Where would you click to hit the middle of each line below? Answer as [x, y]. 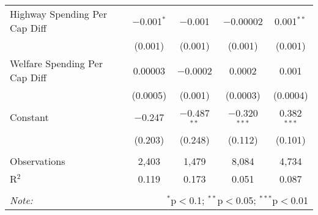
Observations [38, 161]
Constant [29, 117]
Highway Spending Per [58, 14]
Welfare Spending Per [56, 63]
